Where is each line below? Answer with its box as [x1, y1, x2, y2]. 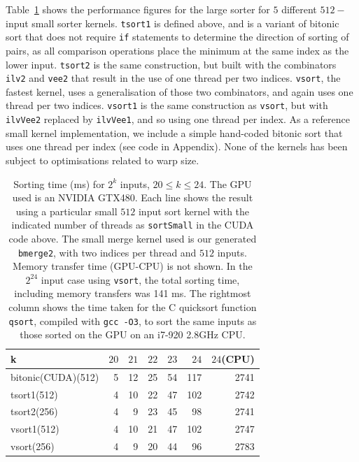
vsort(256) [10, 439, 55, 454]
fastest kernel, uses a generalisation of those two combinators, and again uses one [6, 84, 353, 99]
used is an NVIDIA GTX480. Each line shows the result [12, 190, 253, 205]
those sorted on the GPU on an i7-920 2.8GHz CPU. [20, 327, 246, 342]
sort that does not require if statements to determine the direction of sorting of [6, 29, 349, 44]
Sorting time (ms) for [13, 176, 105, 191]
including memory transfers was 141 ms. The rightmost [14, 286, 251, 301]
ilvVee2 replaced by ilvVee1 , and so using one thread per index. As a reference [6, 112, 350, 127]
